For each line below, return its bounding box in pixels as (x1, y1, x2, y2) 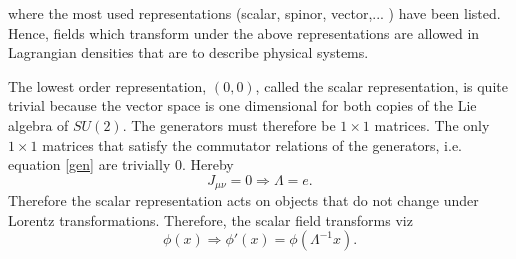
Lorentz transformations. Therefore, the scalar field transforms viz (8, 209, 413, 230)
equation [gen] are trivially (8, 154, 171, 175)
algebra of (8, 114, 69, 135)
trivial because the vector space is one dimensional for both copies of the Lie (8, 95, 477, 116)
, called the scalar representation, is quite (255, 75, 508, 96)
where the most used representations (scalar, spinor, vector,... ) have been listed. (8, 3, 501, 23)
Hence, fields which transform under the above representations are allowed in (8, 22, 480, 43)
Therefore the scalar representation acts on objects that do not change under (8, 190, 479, 211)
